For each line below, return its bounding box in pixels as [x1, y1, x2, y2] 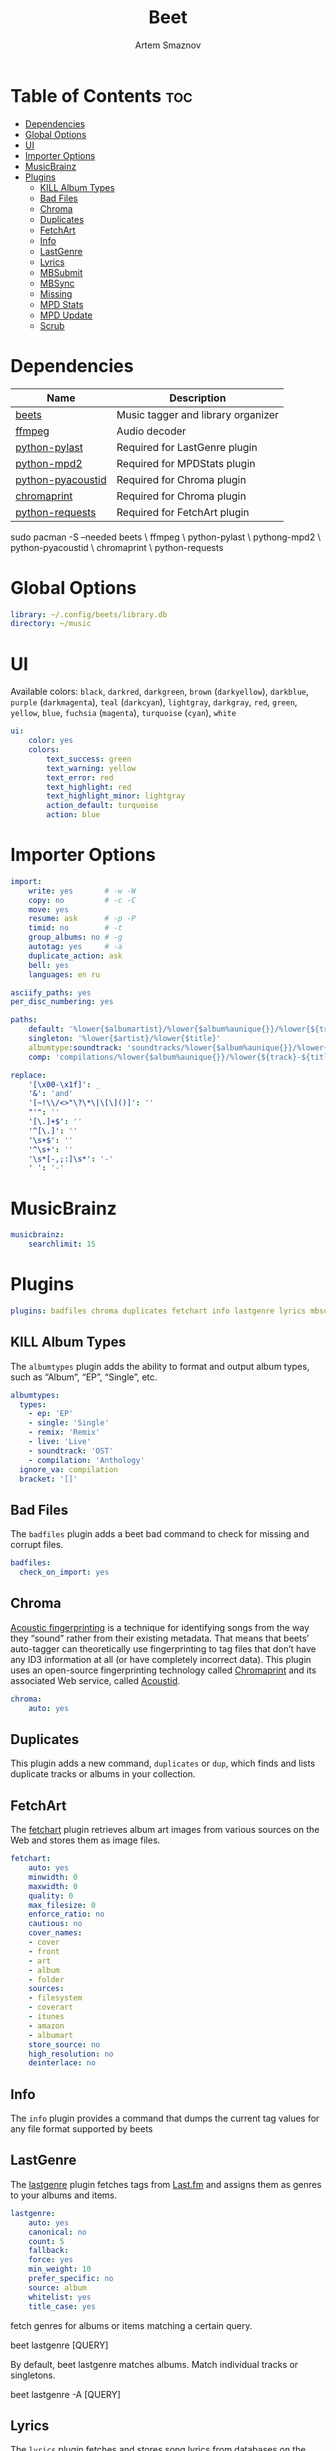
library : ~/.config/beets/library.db [10, 609, 168, 620]
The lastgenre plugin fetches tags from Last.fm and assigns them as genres [10, 2178, 322, 2190]
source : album [28, 2282, 87, 2293]
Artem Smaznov [134, 39, 202, 51]
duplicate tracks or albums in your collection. [10, 1768, 196, 1780]
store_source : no [28, 2039, 101, 2050]
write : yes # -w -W [28, 886, 137, 896]
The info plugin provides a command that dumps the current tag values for [10, 2112, 320, 2125]
